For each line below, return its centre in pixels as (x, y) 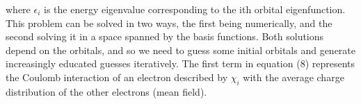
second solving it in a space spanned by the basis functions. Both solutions (165, 36)
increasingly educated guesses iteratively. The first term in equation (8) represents (180, 63)
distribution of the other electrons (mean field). (106, 91)
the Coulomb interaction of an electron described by (117, 77)
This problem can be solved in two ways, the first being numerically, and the (169, 23)
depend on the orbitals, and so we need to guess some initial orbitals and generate (181, 50)
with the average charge (294, 77)
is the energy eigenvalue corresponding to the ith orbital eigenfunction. (195, 9)
